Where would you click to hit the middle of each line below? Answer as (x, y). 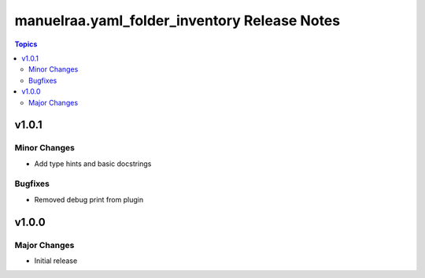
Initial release (56, 261)
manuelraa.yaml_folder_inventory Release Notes (177, 20)
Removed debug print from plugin (89, 199)
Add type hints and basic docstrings (93, 163)
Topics (26, 44)
